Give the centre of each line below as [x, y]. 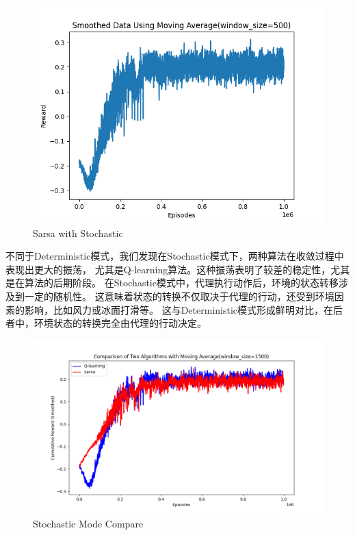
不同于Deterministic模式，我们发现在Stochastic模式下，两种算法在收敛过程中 [175, 256]
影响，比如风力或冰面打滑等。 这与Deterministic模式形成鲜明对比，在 [179, 309]
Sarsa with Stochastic [78, 233]
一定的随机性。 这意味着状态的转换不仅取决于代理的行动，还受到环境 [179, 296]
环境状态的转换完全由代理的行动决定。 [120, 323]
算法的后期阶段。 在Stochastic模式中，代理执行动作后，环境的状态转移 [181, 283]
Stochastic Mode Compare [88, 523]
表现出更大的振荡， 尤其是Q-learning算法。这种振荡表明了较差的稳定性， [168, 269]
